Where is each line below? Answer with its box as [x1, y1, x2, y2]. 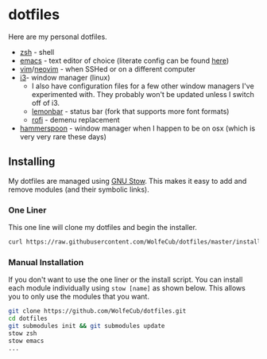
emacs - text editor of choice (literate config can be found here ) [19, 56, 229, 65]
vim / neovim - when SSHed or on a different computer [19, 64, 196, 73]
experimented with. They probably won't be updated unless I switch [31, 89, 254, 99]
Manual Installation [8, 256, 84, 267]
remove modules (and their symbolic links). [8, 185, 149, 194]
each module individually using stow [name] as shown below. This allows [8, 283, 246, 293]
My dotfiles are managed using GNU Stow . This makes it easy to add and [8, 176, 247, 185]
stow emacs [8, 337, 44, 345]
